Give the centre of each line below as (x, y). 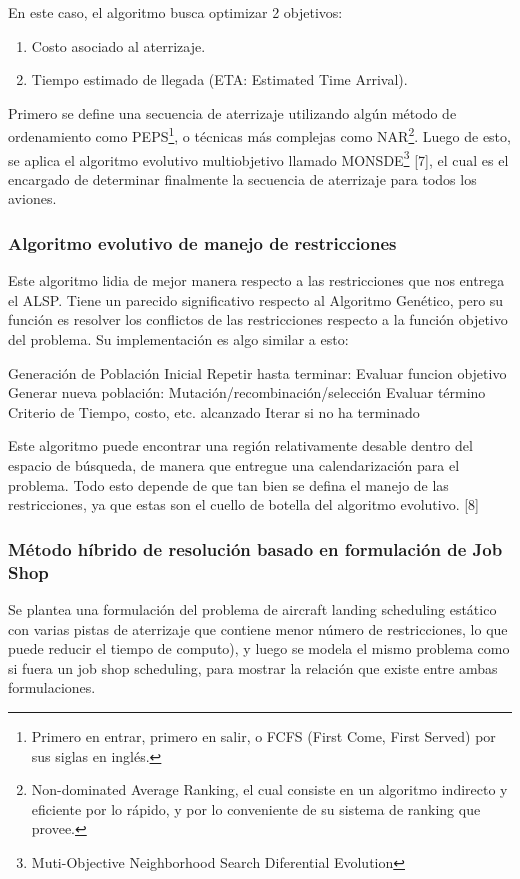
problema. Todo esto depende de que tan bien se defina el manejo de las (228, 484)
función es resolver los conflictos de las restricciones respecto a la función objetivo (258, 319)
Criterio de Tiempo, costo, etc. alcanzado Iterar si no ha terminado (214, 411)
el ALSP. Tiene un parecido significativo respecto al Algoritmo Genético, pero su (256, 299)
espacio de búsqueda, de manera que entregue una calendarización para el (234, 465)
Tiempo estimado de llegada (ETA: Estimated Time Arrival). (219, 79)
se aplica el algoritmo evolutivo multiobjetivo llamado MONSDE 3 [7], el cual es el (258, 158)
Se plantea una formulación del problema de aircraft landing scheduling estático (252, 608)
